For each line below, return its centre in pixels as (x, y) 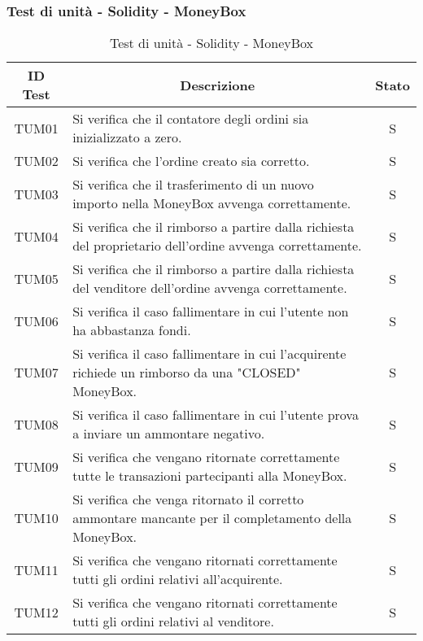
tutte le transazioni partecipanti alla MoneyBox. (210, 476)
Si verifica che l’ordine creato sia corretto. (191, 161)
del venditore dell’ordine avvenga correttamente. (210, 288)
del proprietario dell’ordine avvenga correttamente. (217, 246)
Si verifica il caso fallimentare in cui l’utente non (211, 312)
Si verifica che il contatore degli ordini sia (191, 119)
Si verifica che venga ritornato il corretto (188, 499)
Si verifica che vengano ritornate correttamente (206, 457)
